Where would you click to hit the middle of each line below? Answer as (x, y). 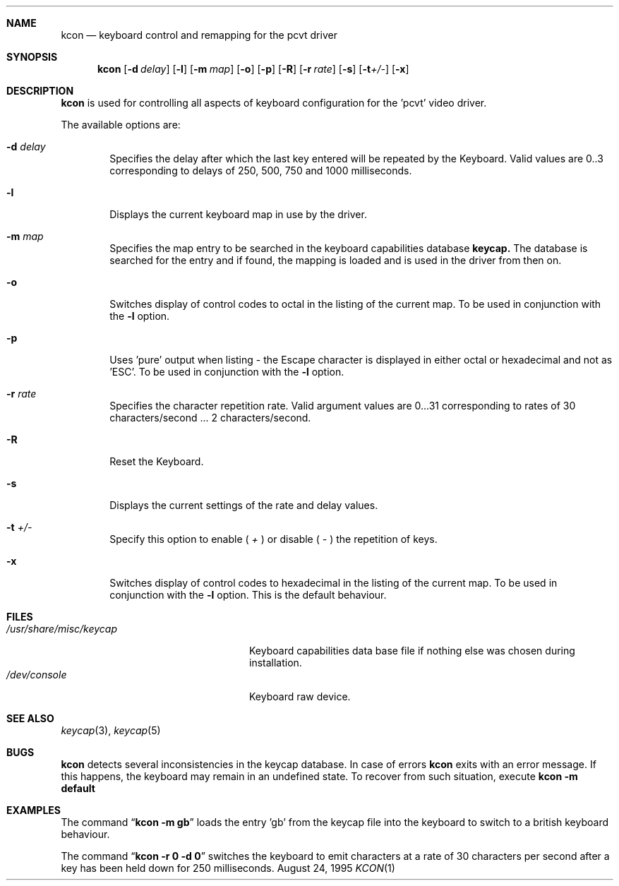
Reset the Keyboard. (157, 461)
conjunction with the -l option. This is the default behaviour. (248, 595)
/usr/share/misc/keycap (62, 629)
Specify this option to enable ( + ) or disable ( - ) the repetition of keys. (274, 539)
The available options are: (121, 125)
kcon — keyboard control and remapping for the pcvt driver (199, 35)
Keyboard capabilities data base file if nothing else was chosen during (412, 651)
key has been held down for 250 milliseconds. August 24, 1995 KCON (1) (228, 868)
